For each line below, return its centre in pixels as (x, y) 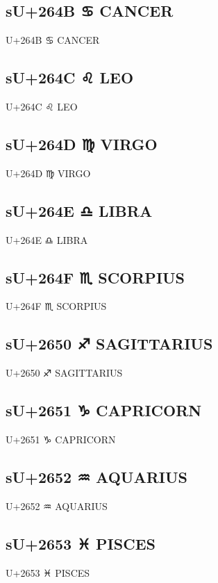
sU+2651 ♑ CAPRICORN (104, 410)
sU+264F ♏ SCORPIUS (95, 277)
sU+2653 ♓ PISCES (81, 543)
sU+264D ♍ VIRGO (82, 143)
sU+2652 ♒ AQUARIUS (97, 476)
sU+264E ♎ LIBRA (79, 210)
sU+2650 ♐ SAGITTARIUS (109, 344)
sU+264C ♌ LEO (70, 77)
